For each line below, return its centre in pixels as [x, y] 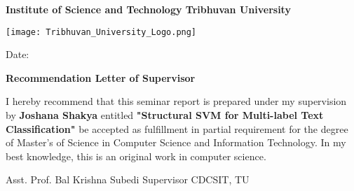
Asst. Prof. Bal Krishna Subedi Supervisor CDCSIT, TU [128, 179]
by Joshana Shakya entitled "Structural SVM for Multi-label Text [165, 115]
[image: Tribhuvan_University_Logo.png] [101, 32]
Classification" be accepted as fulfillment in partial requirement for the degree [177, 128]
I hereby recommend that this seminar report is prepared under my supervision [176, 101]
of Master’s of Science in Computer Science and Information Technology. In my [176, 142]
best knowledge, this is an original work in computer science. [136, 156]
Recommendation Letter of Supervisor [101, 77]
